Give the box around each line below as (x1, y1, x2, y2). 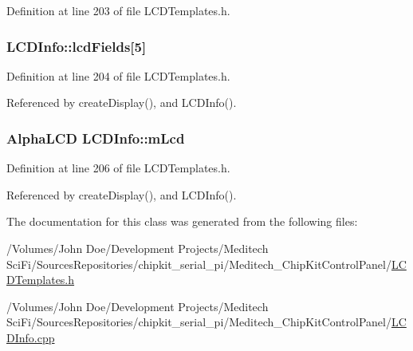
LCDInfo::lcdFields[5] (6, 36, 147, 56)
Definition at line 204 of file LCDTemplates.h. (6, 67, 230, 84)
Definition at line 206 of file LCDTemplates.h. (6, 160, 230, 176)
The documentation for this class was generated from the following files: (6, 213, 358, 230)
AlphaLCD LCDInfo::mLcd (6, 128, 185, 148)
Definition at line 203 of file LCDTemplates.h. (6, 2, 230, 18)
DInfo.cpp (6, 329, 55, 345)
